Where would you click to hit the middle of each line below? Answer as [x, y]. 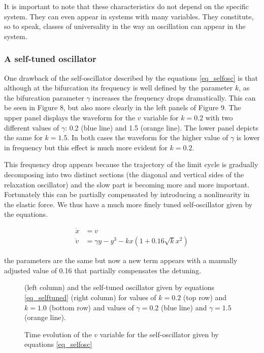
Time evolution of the [58, 334]
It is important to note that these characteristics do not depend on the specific [126, 6]
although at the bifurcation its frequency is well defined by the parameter [119, 88]
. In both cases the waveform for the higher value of [148, 137]
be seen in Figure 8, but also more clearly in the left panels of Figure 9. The [123, 107]
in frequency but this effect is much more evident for [86, 147]
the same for [23, 137]
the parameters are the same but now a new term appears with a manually [121, 260]
